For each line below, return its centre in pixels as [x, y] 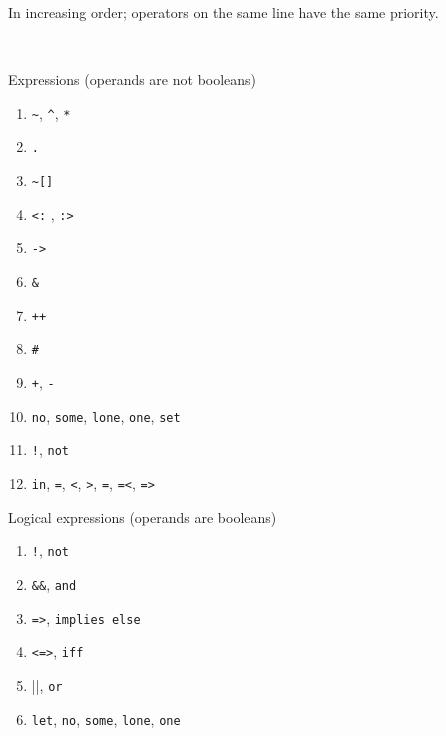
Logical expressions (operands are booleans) [142, 516]
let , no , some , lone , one [106, 718]
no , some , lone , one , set [106, 415]
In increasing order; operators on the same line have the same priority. [223, 12]
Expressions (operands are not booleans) [132, 79]
